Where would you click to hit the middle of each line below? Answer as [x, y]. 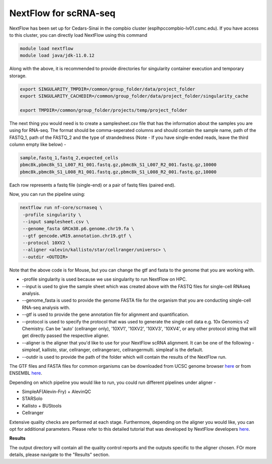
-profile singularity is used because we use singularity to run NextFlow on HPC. [105, 279]
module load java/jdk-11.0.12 [57, 56]
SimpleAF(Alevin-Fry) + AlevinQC [57, 392]
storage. [18, 76]
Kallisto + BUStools [42, 406]
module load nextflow [47, 48]
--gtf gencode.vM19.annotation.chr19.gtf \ [77, 236]
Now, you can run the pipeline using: [47, 194]
